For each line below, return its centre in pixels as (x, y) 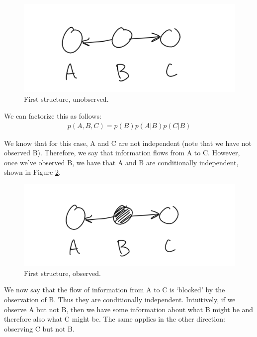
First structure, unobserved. (66, 99)
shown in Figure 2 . (32, 172)
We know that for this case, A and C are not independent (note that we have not (128, 143)
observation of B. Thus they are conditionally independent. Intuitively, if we (120, 300)
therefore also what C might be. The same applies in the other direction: (115, 319)
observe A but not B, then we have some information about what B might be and (129, 309)
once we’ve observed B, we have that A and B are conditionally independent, (121, 162)
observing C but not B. (39, 328)
